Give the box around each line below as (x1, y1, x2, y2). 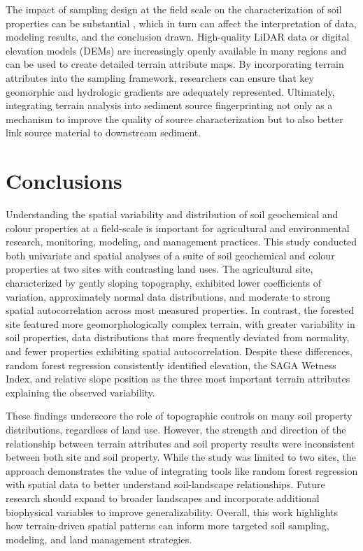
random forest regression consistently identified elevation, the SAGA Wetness (6, 357, 336, 372)
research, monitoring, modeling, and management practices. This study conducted (6, 234, 357, 249)
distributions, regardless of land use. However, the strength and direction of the (6, 422, 346, 436)
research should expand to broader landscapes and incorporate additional (6, 490, 320, 505)
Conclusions (6, 166, 122, 195)
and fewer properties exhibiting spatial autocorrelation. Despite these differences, (6, 344, 353, 358)
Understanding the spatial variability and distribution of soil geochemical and (6, 207, 339, 222)
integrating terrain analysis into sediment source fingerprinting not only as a (6, 98, 333, 113)
